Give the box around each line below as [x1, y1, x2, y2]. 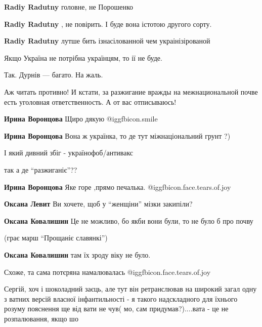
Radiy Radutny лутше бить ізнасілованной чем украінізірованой [4, 35, 210, 46]
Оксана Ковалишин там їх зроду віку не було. [4, 249, 151, 260]
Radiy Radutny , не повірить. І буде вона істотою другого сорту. [4, 18, 212, 29]
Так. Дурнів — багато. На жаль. [4, 69, 103, 80]
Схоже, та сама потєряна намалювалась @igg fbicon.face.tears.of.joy [4, 266, 211, 277]
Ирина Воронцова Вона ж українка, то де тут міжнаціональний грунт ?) [4, 130, 231, 141]
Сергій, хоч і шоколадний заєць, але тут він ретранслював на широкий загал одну [4, 283, 257, 294]
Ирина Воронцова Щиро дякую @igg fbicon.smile [4, 113, 158, 124]
